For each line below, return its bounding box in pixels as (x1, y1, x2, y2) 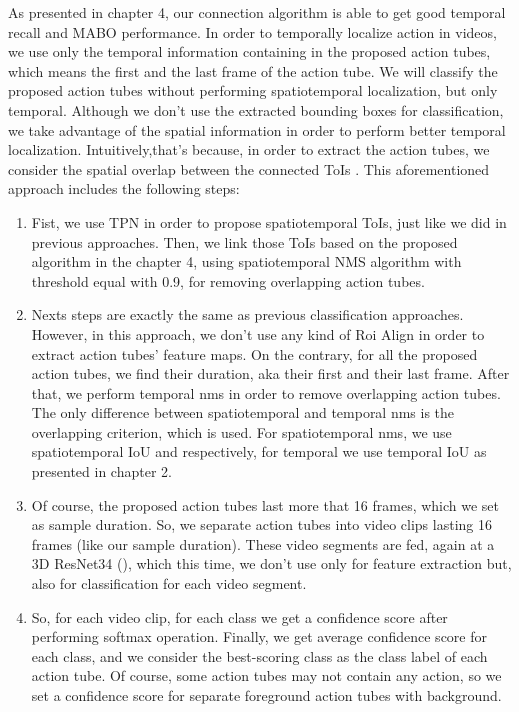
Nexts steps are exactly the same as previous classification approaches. (31, 304, 464, 325)
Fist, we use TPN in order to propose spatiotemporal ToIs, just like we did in (31, 211, 507, 232)
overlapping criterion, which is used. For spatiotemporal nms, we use (31, 421, 452, 442)
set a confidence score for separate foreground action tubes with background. (31, 685, 502, 705)
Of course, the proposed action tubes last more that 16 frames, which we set (31, 494, 500, 515)
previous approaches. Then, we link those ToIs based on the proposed (31, 231, 458, 252)
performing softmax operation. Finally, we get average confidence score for (31, 626, 487, 647)
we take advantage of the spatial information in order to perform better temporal (8, 119, 506, 140)
